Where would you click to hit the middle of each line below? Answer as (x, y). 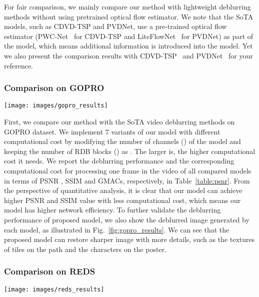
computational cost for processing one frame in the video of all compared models (128, 170)
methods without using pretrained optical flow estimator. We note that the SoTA (129, 16)
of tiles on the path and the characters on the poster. (85, 249)
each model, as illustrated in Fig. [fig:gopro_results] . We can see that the (117, 229)
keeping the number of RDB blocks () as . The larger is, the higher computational (130, 151)
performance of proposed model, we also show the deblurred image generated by (127, 219)
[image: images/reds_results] (54, 289)
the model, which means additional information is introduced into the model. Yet (128, 46)
